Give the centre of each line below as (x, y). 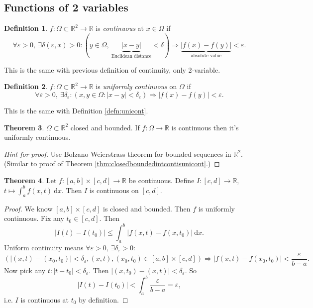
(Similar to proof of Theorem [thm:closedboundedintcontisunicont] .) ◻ (112, 163)
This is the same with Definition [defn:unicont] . (76, 110)
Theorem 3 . (24, 127)
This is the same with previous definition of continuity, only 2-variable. (112, 69)
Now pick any (25, 270)
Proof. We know (28, 208)
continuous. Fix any (34, 218)
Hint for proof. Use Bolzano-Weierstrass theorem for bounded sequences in (118, 154)
